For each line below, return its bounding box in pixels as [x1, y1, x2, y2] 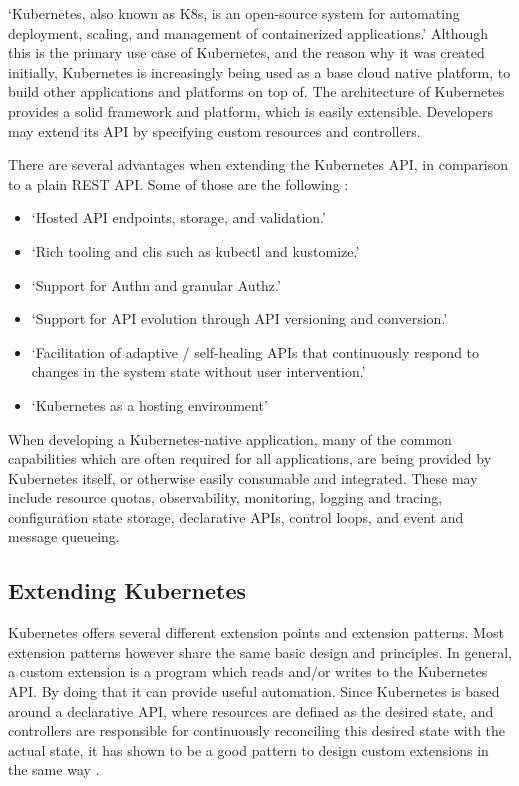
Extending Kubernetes [8, 575, 247, 606]
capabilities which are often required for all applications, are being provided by [8, 448, 492, 469]
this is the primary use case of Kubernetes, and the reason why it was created [8, 42, 485, 63]
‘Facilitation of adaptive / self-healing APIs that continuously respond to [31, 341, 480, 362]
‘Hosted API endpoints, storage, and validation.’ [31, 207, 326, 228]
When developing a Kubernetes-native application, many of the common [8, 428, 452, 449]
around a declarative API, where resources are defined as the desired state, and [8, 700, 494, 721]
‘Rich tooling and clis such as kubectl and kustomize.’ [31, 240, 360, 261]
